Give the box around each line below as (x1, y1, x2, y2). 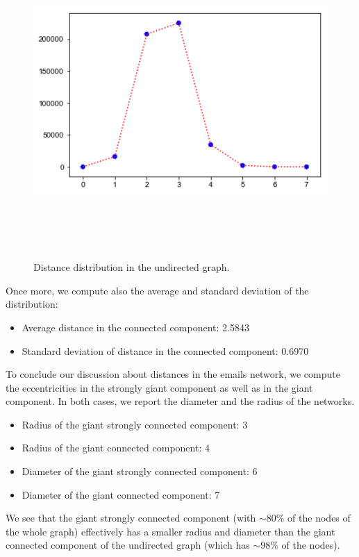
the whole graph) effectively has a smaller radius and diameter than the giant (6, 524, 335, 538)
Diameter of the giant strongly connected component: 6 (22, 464, 258, 479)
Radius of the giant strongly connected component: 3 (22, 417, 248, 431)
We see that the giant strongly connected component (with (6, 510, 256, 525)
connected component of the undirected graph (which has (6, 538, 250, 552)
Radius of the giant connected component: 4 (22, 440, 210, 455)
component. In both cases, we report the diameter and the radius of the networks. (6, 394, 355, 408)
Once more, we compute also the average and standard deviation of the (6, 283, 309, 297)
